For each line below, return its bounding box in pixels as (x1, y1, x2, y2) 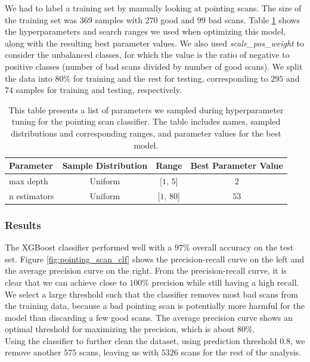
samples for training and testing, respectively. (15, 83, 182, 96)
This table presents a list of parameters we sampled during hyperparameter (8, 103, 284, 116)
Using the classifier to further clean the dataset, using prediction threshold (5, 334, 277, 346)
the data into (5, 72, 52, 84)
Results (5, 217, 41, 232)
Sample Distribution (62, 159, 148, 172)
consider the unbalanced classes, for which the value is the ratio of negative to (5, 48, 290, 61)
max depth (9, 174, 48, 187)
